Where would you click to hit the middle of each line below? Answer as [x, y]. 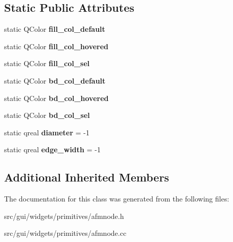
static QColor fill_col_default [55, 29]
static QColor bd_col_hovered [56, 98]
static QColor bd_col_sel [47, 115]
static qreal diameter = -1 [47, 132]
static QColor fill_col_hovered [56, 46]
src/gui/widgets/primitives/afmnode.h [64, 216]
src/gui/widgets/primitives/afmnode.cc [65, 233]
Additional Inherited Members [87, 177]
